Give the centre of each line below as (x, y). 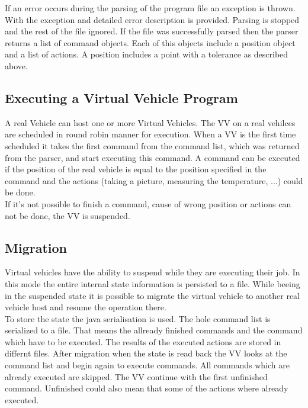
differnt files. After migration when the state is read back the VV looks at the (146, 353)
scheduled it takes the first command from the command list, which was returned (152, 145)
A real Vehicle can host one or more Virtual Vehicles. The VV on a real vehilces (150, 122)
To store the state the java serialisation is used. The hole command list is (138, 318)
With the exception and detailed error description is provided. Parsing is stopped (152, 19)
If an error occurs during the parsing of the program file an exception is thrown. (150, 8)
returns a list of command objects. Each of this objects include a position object (150, 42)
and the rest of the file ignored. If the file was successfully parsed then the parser (152, 31)
